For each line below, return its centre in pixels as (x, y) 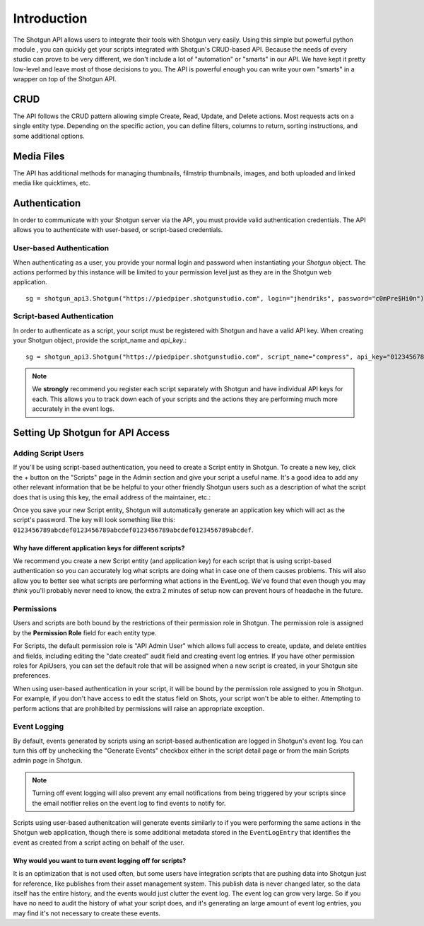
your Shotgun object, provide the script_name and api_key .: (100, 340)
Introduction (50, 18)
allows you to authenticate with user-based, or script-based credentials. (118, 230)
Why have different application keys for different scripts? (99, 548)
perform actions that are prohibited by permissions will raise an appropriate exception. (139, 708)
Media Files (39, 156)
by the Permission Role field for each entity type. (85, 632)
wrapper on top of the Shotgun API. (65, 79)
